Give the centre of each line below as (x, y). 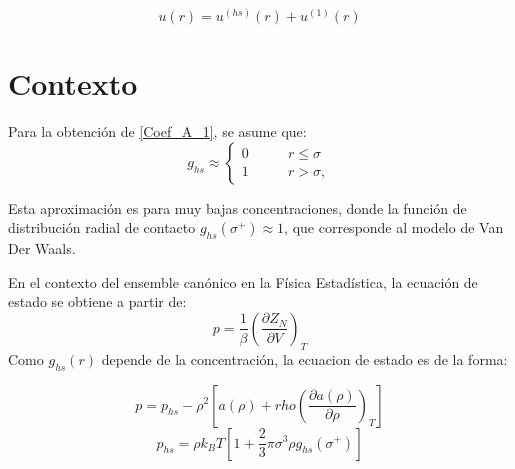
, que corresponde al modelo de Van (394, 227)
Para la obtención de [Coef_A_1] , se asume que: (157, 131)
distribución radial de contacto (102, 227)
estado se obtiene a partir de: (97, 301)
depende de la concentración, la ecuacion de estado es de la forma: (304, 358)
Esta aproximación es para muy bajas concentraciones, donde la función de (237, 207)
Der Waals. (42, 248)
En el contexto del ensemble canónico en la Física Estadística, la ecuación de (243, 281)
